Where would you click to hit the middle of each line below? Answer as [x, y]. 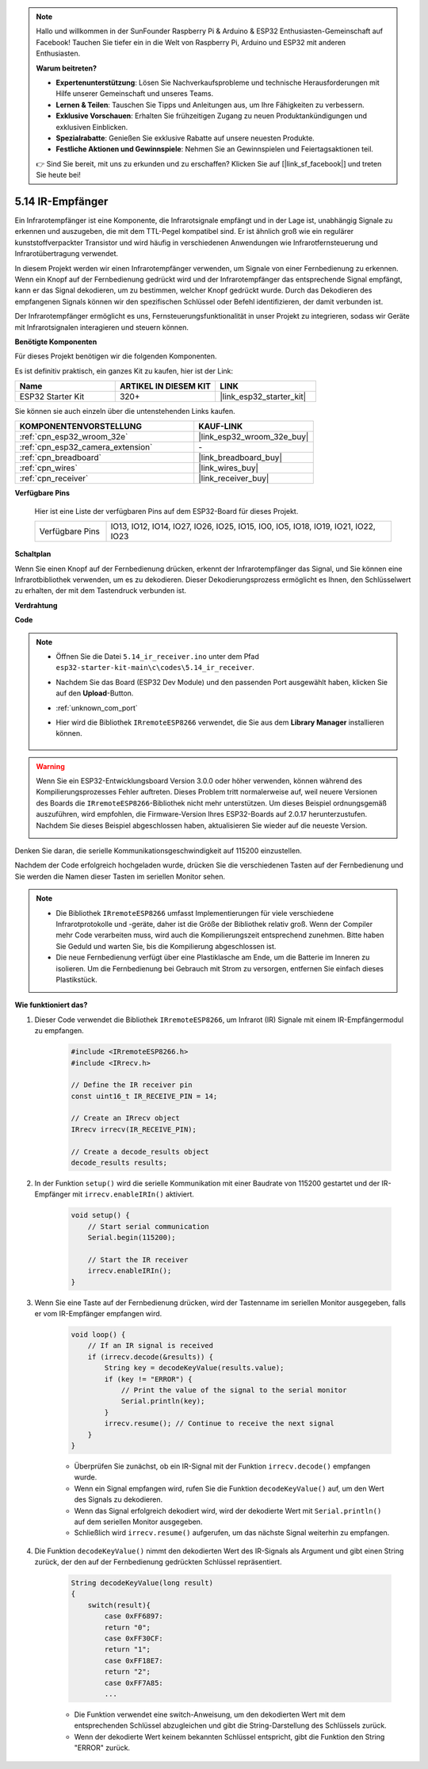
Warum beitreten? [67, 68]
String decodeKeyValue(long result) [142, 1583]
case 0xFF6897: [134, 1616]
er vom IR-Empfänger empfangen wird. [98, 1314]
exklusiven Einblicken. [92, 127]
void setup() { [100, 1216]
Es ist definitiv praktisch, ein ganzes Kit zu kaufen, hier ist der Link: [124, 371]
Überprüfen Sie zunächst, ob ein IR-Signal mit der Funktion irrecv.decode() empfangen [222, 1466]
